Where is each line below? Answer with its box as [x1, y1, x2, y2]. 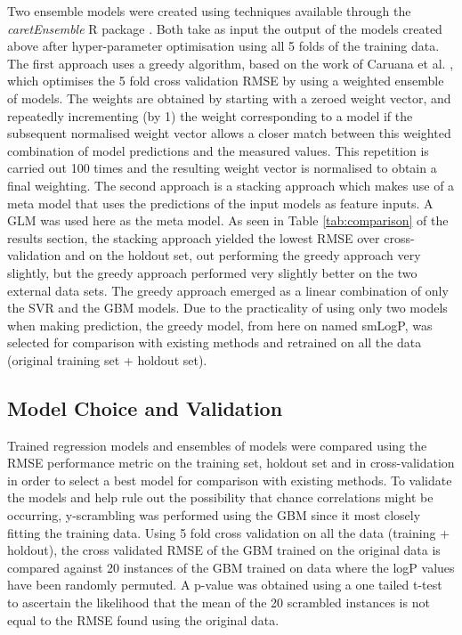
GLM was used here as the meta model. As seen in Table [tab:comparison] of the [7, 211, 449, 230]
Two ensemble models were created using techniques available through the [7, 2, 411, 20]
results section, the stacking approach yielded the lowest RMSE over [7, 228, 380, 247]
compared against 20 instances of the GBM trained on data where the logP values [7, 558, 455, 576]
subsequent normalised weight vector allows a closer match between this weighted [7, 124, 451, 142]
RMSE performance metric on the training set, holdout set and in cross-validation [7, 453, 455, 472]
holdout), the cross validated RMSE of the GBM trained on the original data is [7, 541, 441, 559]
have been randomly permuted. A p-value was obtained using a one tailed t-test [7, 575, 442, 594]
